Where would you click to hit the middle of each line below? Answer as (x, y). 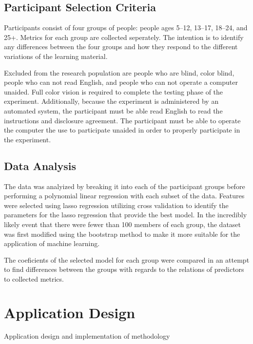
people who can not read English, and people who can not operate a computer (121, 82)
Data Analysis (40, 165)
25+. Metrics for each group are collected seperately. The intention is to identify (124, 37)
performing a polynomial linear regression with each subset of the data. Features (124, 196)
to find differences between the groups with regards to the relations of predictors (124, 269)
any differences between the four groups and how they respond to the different (121, 47)
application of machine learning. (52, 243)
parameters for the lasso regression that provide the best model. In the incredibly (126, 215)
